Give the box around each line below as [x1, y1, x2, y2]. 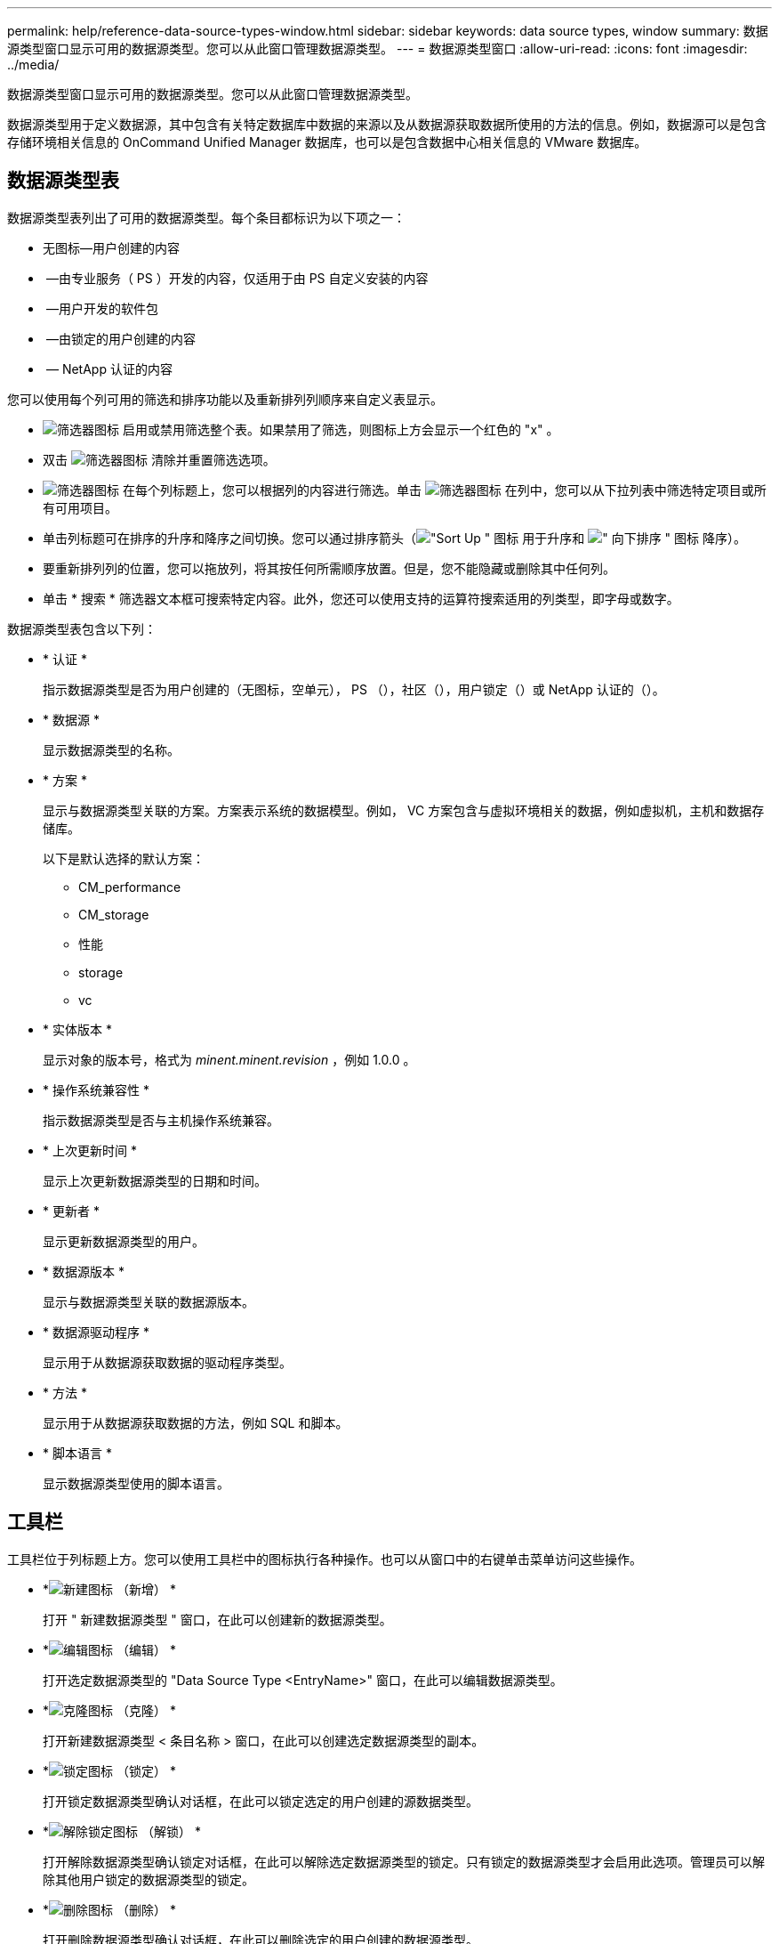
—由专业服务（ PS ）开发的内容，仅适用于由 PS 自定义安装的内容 [45, 270, 429, 286]
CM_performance [78, 879, 181, 895]
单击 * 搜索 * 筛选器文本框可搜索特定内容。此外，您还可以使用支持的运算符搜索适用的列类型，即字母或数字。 [43, 590, 679, 606]
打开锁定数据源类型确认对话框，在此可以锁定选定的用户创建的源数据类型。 [43, 1793, 478, 1809]
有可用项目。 [43, 499, 117, 515]
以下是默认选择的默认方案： [43, 850, 205, 866]
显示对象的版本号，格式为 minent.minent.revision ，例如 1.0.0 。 [43, 1051, 416, 1067]
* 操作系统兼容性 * [43, 1081, 149, 1098]
